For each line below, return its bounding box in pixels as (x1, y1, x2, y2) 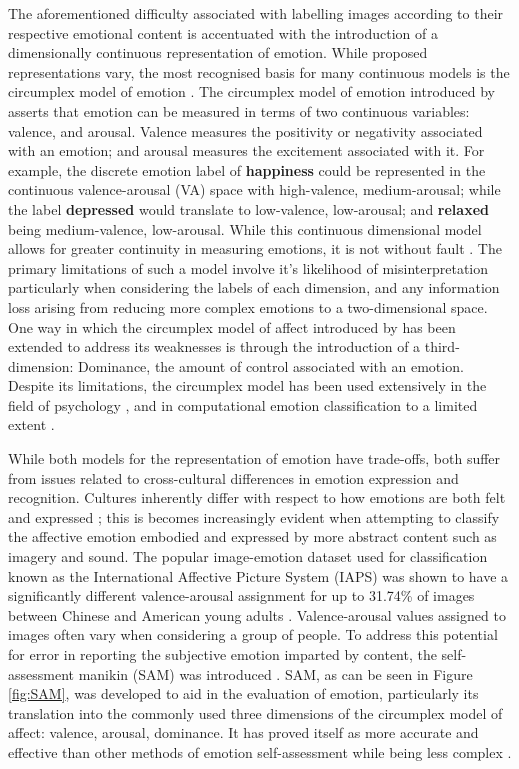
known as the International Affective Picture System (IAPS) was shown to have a (8, 565, 509, 586)
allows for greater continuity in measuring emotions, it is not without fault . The (8, 238, 502, 259)
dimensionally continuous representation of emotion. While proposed (8, 42, 428, 63)
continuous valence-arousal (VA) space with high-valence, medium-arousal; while (8, 179, 501, 200)
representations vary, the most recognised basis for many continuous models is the (8, 61, 510, 82)
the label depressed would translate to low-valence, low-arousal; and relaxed (8, 198, 489, 219)
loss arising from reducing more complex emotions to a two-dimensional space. (8, 296, 488, 317)
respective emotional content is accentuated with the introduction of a (8, 22, 438, 43)
